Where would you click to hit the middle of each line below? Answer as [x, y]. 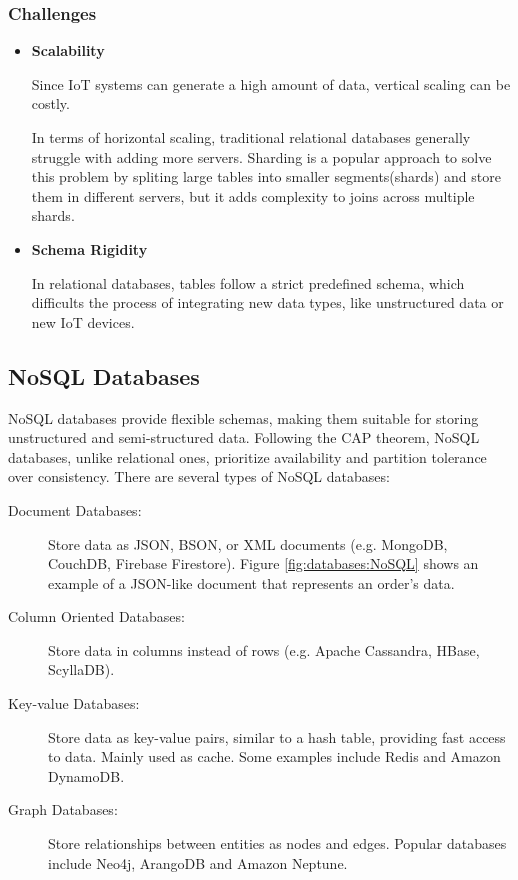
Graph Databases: [63, 809]
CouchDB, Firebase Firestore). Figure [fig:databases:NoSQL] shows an [263, 563]
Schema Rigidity [89, 248]
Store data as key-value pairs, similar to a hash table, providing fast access [277, 736]
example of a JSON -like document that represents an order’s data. [251, 582]
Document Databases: [75, 509]
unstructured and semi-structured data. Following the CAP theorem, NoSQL [244, 437]
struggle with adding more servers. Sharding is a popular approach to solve [261, 156]
